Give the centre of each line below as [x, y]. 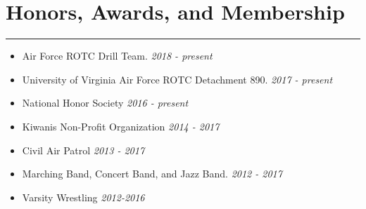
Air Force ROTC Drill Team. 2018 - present [117, 56]
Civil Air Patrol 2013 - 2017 [83, 150]
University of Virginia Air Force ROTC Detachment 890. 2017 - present [177, 79]
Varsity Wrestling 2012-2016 [83, 197]
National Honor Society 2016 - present [105, 103]
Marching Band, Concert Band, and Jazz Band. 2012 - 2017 [152, 174]
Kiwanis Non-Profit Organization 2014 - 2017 [121, 126]
